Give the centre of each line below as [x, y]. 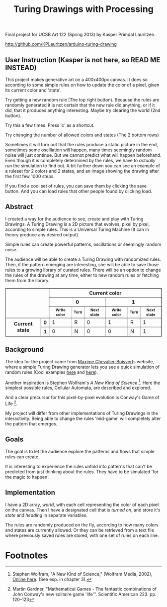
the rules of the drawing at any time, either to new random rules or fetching [82, 275]
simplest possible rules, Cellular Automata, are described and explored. [78, 388]
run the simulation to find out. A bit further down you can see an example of [83, 166]
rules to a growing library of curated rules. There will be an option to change [83, 270]
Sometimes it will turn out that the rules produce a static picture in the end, [82, 145]
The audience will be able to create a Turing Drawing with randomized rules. [83, 259]
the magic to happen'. [27, 477]
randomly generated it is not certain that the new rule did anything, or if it [80, 105]
